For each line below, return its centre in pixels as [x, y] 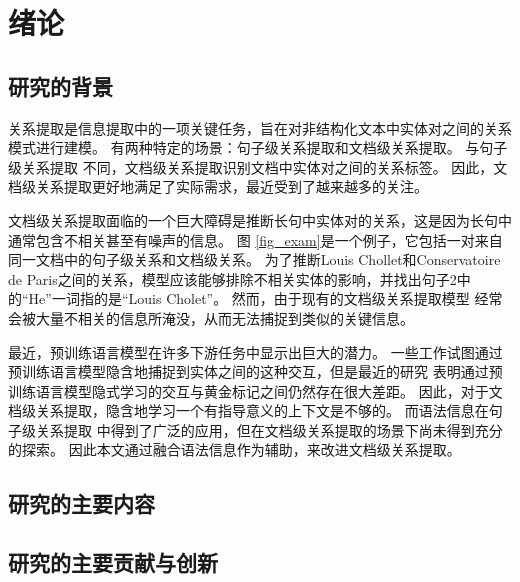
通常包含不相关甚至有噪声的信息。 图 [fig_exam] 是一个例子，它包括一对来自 [255, 239]
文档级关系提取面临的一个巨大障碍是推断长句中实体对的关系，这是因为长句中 [260, 219]
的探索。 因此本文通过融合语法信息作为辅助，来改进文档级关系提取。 [234, 449]
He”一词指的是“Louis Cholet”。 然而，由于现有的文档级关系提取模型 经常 [265, 298]
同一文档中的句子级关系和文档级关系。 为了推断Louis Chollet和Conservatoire [254, 259]
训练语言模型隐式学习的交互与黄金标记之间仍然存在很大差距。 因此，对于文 [255, 390]
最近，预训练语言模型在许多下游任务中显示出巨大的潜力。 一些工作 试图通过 [255, 351]
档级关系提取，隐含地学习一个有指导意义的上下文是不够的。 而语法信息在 [248, 410]
